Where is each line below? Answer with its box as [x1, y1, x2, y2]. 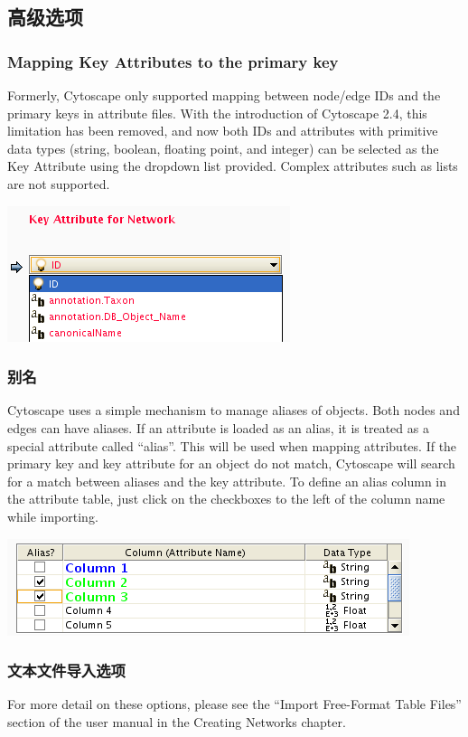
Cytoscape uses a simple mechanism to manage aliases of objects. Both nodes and [7, 401, 460, 420]
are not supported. [7, 174, 110, 193]
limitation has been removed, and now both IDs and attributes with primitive [7, 121, 438, 140]
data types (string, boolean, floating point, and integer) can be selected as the [7, 138, 439, 157]
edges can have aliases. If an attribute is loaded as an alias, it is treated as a [7, 418, 429, 437]
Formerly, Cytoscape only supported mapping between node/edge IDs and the [7, 86, 441, 104]
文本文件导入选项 [7, 659, 126, 682]
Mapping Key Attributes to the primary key [7, 50, 339, 72]
